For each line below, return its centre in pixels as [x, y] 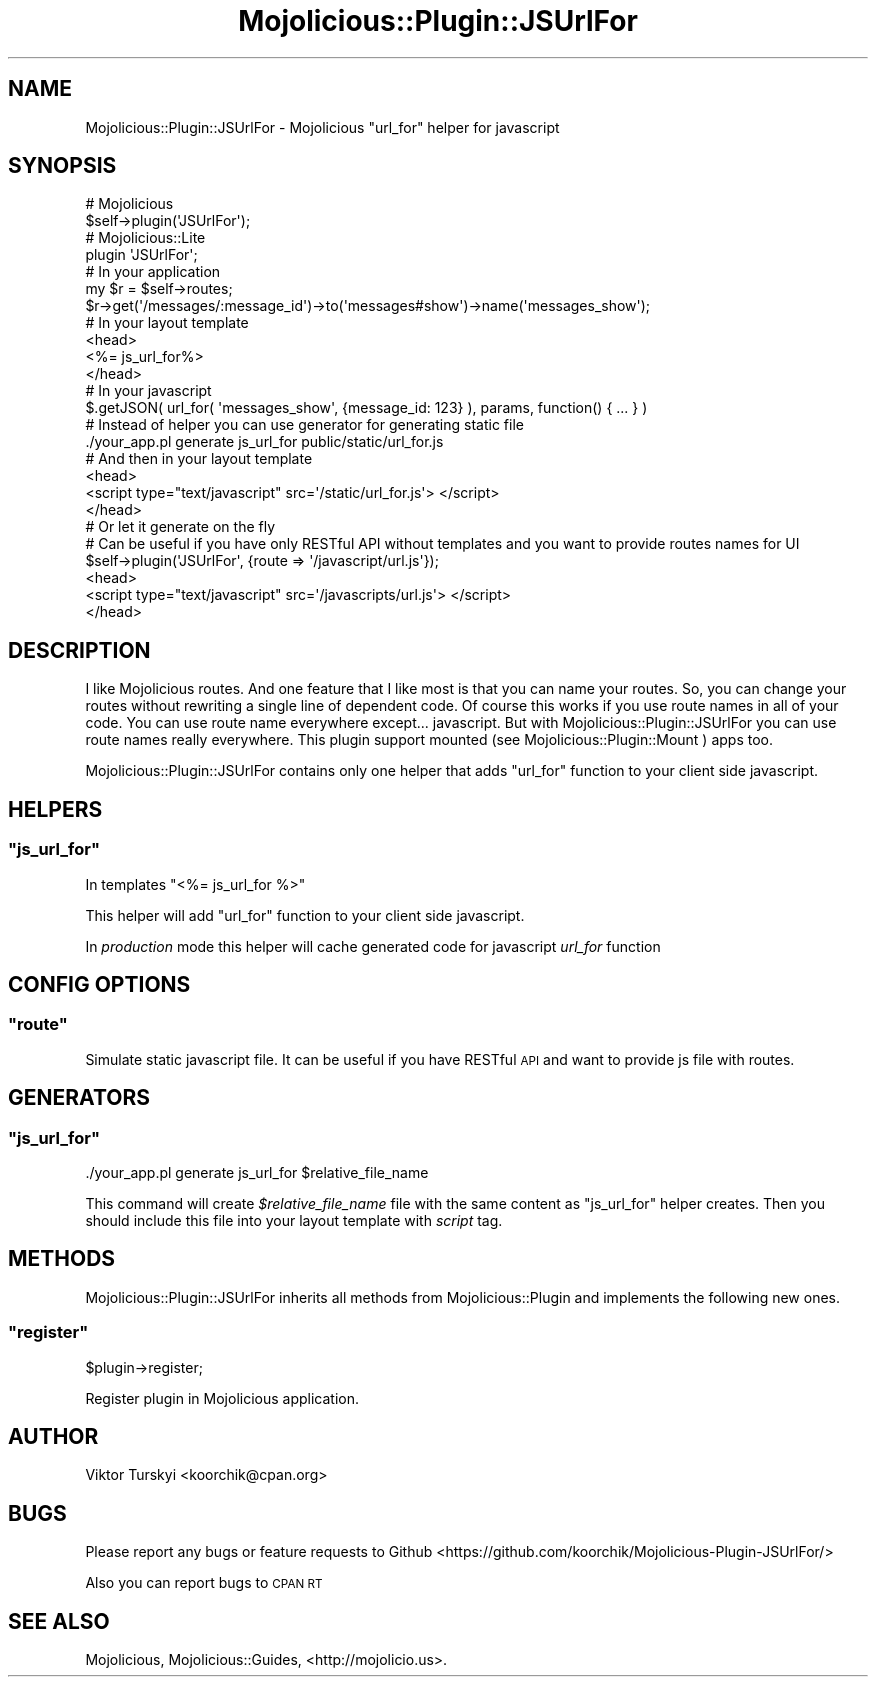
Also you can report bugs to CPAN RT [204, 1583]
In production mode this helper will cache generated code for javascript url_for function [373, 946]
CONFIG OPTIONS [99, 984]
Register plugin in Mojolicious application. [222, 1398]
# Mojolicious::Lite [145, 238]
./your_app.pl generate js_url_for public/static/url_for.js [264, 442]
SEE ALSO [59, 1621]
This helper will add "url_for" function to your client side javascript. [305, 915]
